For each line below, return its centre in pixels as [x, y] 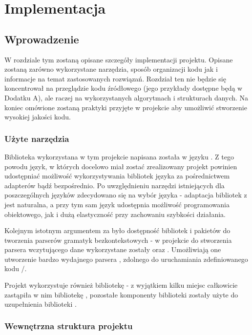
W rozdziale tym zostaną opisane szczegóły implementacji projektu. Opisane [119, 59]
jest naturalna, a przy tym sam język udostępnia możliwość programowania [117, 204]
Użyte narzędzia [37, 138]
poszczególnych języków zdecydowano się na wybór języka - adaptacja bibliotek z [126, 195]
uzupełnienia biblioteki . [41, 304]
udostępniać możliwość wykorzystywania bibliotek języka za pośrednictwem [117, 176]
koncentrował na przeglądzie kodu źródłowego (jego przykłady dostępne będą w [124, 88]
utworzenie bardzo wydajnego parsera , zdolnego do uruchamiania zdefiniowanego [126, 259]
